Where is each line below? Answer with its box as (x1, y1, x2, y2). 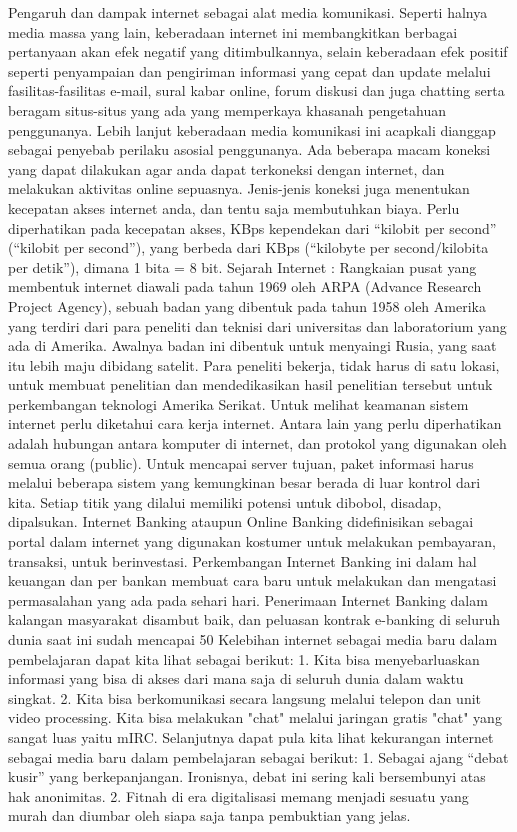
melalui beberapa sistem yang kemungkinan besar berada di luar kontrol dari (8, 472, 481, 493)
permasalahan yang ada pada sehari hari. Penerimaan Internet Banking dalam (8, 589, 488, 610)
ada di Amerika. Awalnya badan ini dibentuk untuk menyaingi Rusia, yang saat (8, 335, 497, 356)
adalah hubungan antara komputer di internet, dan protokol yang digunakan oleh (8, 433, 507, 454)
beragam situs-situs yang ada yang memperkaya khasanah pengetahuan (8, 99, 446, 120)
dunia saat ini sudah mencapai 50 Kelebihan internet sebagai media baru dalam (8, 629, 498, 649)
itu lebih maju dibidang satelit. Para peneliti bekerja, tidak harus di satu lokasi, (8, 354, 500, 375)
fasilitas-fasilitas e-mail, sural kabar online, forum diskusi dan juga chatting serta (8, 80, 505, 101)
